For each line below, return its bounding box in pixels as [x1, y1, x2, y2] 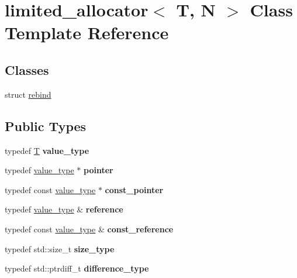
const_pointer [105, 183, 164, 195]
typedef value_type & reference [5, 203, 123, 215]
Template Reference [5, 20, 169, 44]
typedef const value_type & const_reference [5, 222, 174, 235]
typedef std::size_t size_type [5, 242, 115, 255]
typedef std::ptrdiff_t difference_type [5, 262, 149, 274]
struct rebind [5, 88, 51, 100]
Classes [5, 60, 49, 78]
